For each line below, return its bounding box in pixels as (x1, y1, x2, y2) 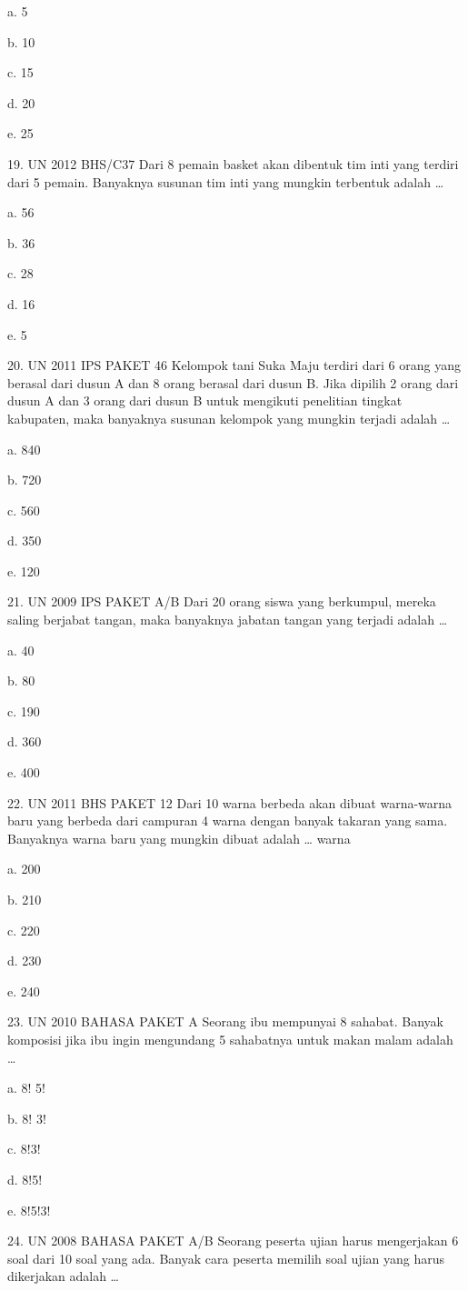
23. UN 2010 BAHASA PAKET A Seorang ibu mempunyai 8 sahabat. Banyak (7, 1012, 444, 1031)
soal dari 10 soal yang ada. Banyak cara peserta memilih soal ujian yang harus (7, 1248, 445, 1267)
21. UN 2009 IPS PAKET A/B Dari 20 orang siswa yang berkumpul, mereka (7, 592, 436, 611)
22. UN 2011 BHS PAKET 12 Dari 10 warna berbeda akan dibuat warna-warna (7, 793, 453, 812)
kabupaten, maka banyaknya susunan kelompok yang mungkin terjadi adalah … (7, 408, 451, 427)
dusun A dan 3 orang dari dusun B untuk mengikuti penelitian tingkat (7, 391, 403, 410)
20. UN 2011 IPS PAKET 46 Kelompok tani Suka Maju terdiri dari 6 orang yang (7, 355, 461, 375)
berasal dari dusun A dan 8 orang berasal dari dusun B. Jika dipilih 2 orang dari (7, 373, 459, 392)
